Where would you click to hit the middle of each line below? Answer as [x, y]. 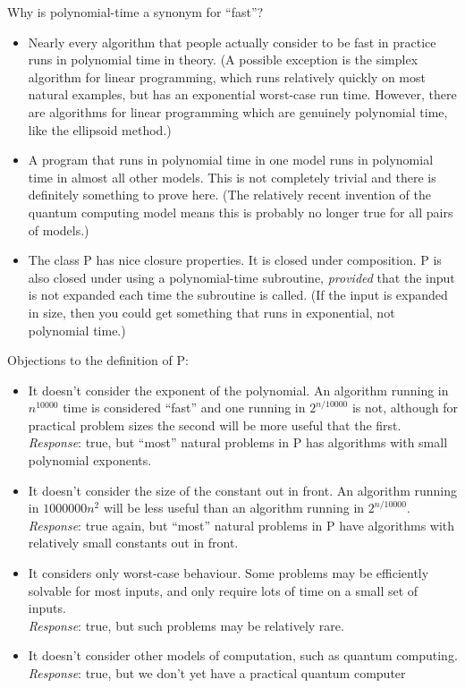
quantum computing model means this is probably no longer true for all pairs [241, 212]
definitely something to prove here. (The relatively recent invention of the [229, 195]
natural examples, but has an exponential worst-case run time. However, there [242, 94]
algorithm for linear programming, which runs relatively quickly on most [227, 76]
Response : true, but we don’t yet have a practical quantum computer [217, 673]
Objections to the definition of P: [98, 360]
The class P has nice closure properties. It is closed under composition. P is [235, 260]
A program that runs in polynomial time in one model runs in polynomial [231, 160]
